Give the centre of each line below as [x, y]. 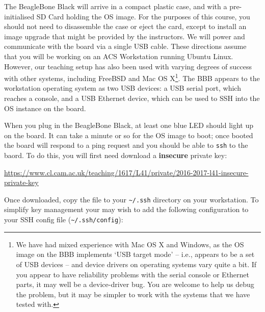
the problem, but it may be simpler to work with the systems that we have [133, 294]
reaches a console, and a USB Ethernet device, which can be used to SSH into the [132, 98]
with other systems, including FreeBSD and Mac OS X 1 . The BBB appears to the [132, 77]
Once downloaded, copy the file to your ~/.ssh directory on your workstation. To [131, 199]
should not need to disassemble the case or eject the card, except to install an [125, 26]
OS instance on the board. [45, 108]
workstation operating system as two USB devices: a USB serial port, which [123, 88]
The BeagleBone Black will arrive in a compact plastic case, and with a [116, 6]
